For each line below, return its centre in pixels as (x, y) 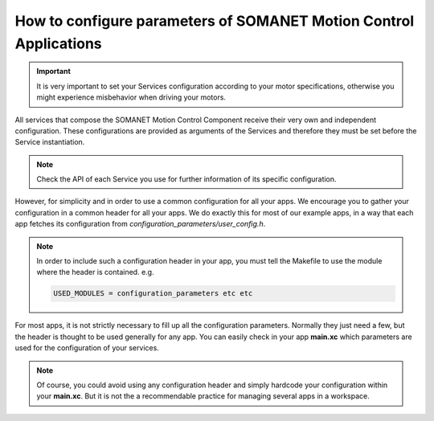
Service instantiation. (50, 142)
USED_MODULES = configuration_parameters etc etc (153, 294)
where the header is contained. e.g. (95, 272)
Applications (58, 43)
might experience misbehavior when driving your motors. (131, 97)
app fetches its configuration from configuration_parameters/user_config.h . (140, 224)
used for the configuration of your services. (87, 348)
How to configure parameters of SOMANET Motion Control (215, 21)
